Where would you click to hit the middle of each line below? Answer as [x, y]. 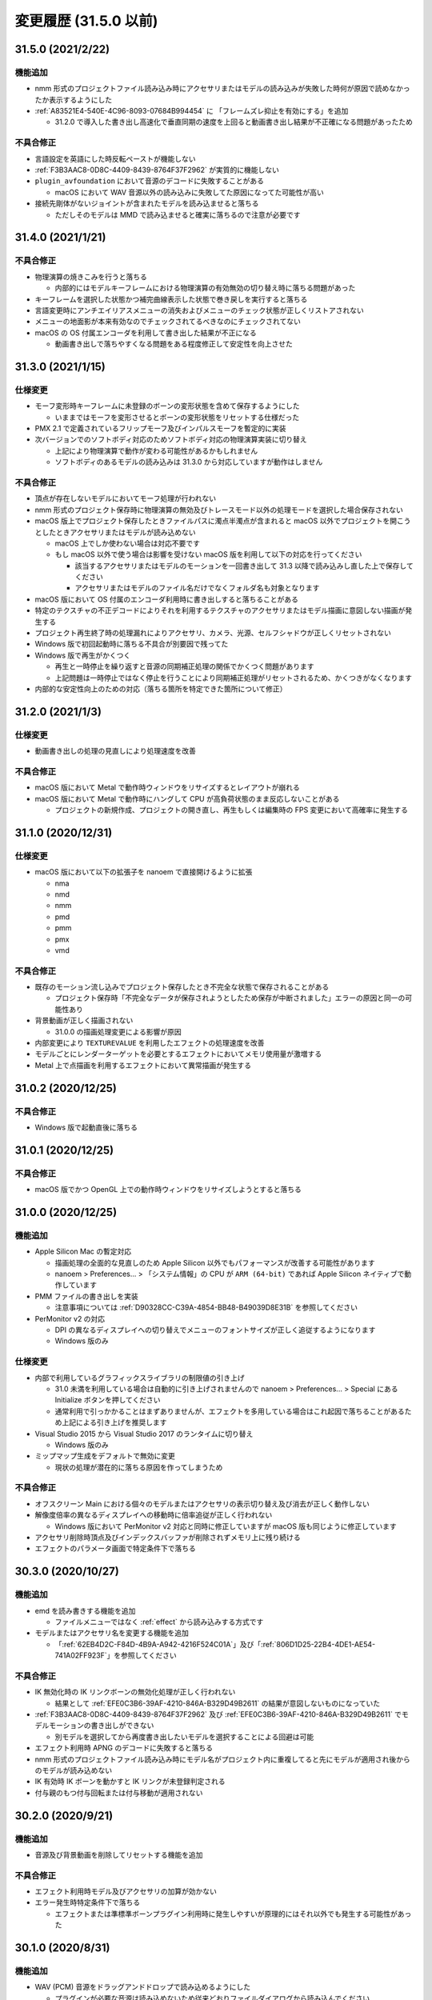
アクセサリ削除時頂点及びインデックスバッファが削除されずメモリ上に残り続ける [168, 1537]
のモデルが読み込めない [73, 1770]
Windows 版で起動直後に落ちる [86, 1127]
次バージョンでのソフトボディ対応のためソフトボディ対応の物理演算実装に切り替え [171, 439]
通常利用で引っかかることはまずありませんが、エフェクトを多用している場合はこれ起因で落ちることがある [230, 1411]
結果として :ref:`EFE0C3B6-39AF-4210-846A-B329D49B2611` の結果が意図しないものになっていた [218, 1703]
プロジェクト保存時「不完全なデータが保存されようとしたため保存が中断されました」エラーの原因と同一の [230, 998]
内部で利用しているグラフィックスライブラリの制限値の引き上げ [140, 1378]
